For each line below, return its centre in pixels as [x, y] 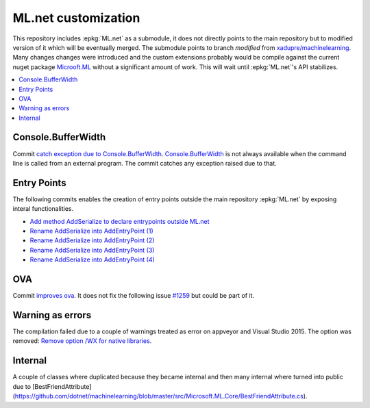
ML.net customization [76, 18]
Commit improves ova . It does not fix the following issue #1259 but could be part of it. [134, 296]
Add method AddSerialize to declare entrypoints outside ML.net [120, 221]
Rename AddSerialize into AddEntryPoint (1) [91, 231]
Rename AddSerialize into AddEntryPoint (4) [92, 259]
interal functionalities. [43, 209]
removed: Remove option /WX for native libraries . [82, 341]
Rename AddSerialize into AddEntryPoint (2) [92, 240]
